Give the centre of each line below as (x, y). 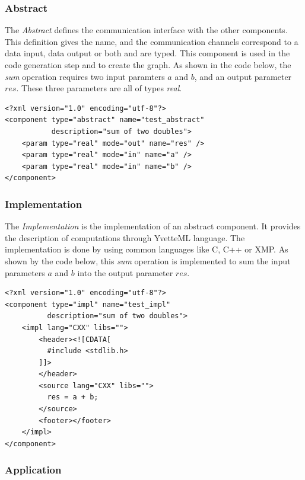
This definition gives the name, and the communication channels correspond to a (152, 41)
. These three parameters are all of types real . (99, 88)
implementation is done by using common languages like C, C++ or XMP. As (147, 249)
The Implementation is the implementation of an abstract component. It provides (153, 226)
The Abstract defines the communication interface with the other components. (146, 30)
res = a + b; (73, 397)
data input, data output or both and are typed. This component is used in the (147, 53)
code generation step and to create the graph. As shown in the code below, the (148, 65)
